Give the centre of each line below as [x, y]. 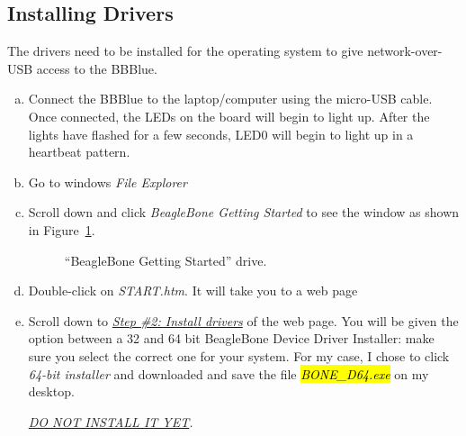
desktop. [51, 391]
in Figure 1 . [62, 229]
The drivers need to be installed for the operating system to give [185, 51]
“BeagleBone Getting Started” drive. [166, 260]
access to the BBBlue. [97, 68]
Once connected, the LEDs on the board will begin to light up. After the [229, 116]
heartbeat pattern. [79, 152]
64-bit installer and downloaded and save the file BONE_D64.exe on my [229, 373]
